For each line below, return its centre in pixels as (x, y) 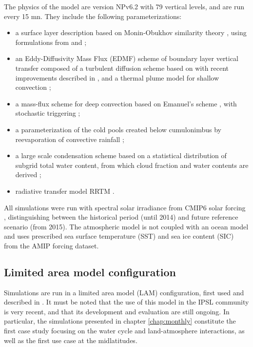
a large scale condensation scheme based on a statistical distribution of (121, 155)
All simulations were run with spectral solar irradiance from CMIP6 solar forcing (125, 207)
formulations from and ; (51, 42)
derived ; (28, 174)
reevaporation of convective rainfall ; (70, 139)
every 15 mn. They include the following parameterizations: (93, 16)
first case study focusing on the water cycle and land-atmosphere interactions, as (124, 331)
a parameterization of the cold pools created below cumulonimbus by (118, 129)
